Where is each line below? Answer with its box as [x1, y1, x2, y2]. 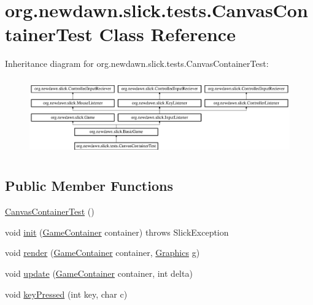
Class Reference [99, 21, 236, 47]
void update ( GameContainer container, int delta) [5, 266, 193, 279]
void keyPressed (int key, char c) [5, 287, 128, 300]
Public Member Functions [5, 176, 173, 195]
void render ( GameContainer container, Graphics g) [5, 246, 200, 259]
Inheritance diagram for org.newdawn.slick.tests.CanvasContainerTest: [5, 57, 269, 70]
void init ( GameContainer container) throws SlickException [5, 225, 229, 238]
